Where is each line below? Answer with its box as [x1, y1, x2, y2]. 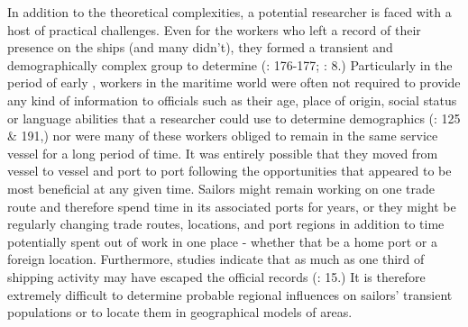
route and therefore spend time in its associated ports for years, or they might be [7, 196, 456, 215]
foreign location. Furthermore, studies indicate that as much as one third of [7, 250, 425, 268]
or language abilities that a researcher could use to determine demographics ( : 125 [7, 108, 461, 127]
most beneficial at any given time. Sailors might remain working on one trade [7, 178, 435, 197]
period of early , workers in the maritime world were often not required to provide [7, 73, 461, 92]
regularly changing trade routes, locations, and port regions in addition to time [7, 214, 445, 233]
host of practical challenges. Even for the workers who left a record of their [7, 20, 421, 39]
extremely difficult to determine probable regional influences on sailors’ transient [7, 285, 453, 304]
